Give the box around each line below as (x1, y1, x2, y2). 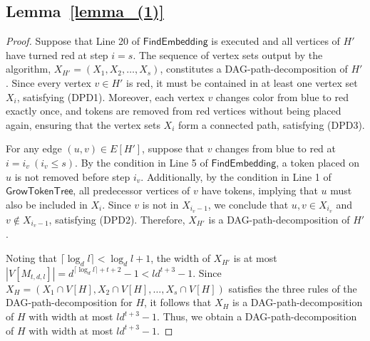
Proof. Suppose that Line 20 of (6, 33, 140, 48)
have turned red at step (6, 47, 108, 62)
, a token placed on (276, 154, 359, 169)
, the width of (150, 251, 210, 266)
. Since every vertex (6, 75, 91, 90)
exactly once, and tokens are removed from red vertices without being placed (6, 103, 341, 118)
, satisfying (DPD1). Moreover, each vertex (16, 89, 205, 104)
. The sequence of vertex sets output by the (133, 47, 323, 62)
